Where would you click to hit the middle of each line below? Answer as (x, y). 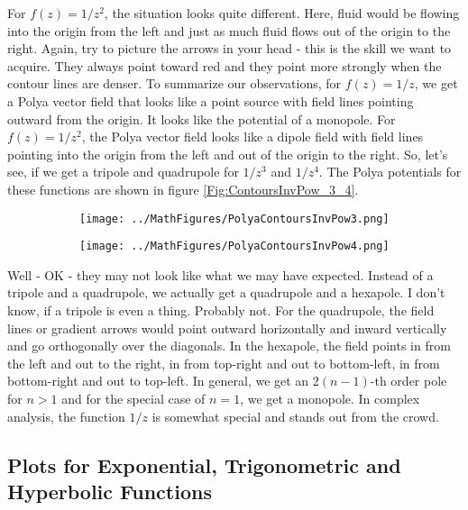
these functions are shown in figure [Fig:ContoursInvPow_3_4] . (183, 189)
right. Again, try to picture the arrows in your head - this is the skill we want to (229, 48)
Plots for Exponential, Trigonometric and (204, 464)
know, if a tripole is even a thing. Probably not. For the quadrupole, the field (221, 310)
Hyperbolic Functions (110, 491)
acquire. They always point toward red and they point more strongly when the (225, 65)
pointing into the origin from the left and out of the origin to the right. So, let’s (228, 154)
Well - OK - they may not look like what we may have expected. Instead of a (220, 274)
